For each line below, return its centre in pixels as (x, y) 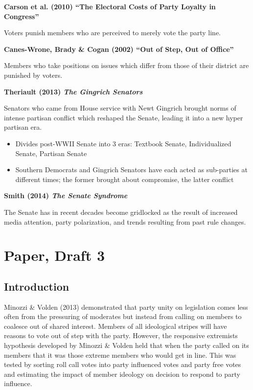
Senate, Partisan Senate (51, 153)
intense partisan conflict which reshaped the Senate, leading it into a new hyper (124, 117)
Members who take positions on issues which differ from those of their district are (126, 65)
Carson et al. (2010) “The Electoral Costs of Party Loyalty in (110, 6)
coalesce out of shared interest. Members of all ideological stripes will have (115, 326)
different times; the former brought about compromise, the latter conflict (125, 179)
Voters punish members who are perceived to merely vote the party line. (112, 33)
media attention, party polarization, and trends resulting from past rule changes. (125, 221)
